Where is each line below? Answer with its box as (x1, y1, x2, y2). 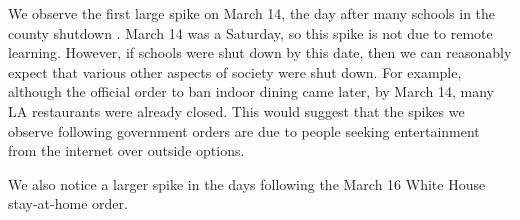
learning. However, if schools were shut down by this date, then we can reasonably (8, 42, 512, 63)
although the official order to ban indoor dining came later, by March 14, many (8, 81, 494, 102)
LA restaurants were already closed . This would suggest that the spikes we (8, 100, 465, 121)
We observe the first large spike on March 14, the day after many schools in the (8, 3, 496, 23)
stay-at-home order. (8, 193, 128, 214)
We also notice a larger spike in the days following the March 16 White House (8, 173, 486, 194)
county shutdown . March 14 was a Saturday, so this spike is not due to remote (8, 22, 493, 43)
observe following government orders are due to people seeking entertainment (8, 120, 480, 141)
